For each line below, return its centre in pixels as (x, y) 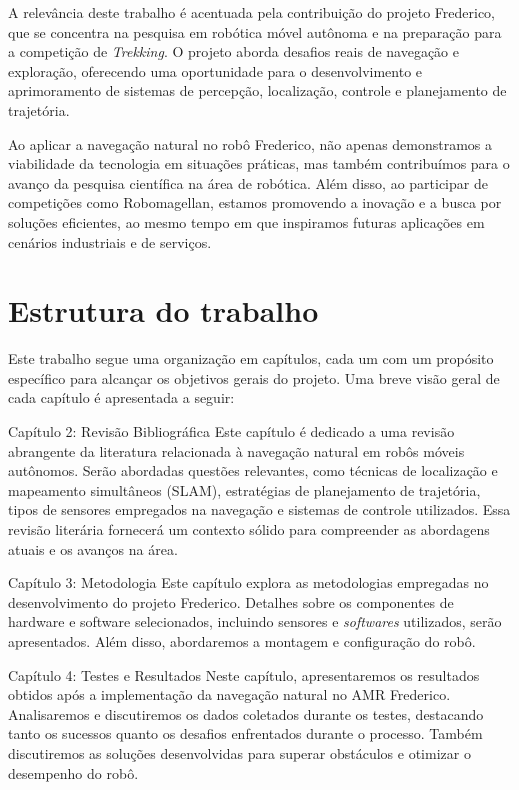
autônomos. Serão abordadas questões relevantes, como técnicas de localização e (253, 470)
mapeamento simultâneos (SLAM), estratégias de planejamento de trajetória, (244, 489)
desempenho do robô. (73, 772)
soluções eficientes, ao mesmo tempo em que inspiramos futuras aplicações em (246, 221)
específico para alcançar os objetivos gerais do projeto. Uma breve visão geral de (254, 377)
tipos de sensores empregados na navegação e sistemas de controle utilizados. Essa (259, 509)
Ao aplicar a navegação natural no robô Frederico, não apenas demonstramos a (250, 143)
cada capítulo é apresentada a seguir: (121, 397)
